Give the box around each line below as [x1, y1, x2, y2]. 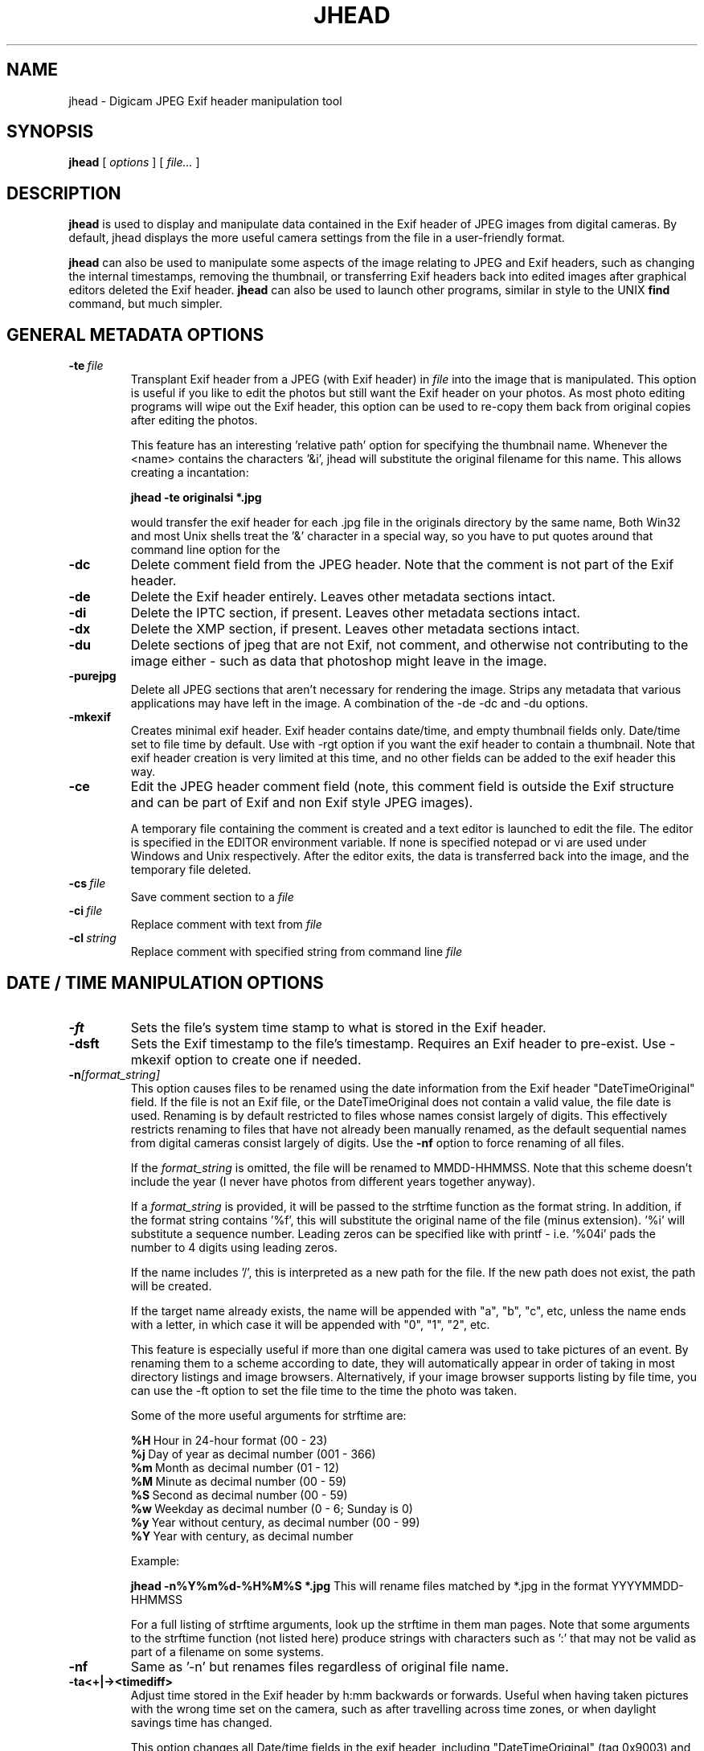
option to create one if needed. [174, 1051, 362, 1068]
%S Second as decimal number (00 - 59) [130, 1487, 348, 1502]
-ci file [68, 904, 103, 918]
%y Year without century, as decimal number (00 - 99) [130, 1515, 420, 1529]
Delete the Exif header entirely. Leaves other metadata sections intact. [130, 588, 556, 605]
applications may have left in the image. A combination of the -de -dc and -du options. [130, 696, 588, 711]
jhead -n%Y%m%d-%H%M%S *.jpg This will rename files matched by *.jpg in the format [130, 1578, 608, 1593]
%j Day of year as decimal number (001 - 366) [130, 1446, 376, 1461]
